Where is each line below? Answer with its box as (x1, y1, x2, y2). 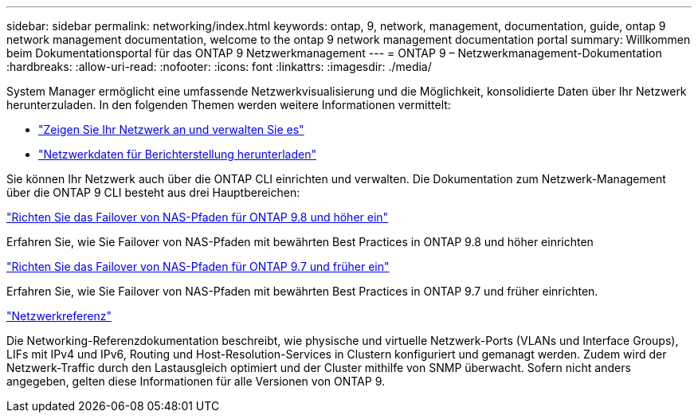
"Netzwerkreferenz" (6, 309, 112, 323)
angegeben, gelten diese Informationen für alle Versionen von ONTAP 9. (6, 374, 386, 388)
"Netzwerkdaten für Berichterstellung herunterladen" (38, 147, 316, 161)
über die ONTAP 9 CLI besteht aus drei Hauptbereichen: (6, 186, 300, 199)
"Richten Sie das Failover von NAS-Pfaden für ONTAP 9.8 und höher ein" (6, 210, 389, 224)
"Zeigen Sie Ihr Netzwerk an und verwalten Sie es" (38, 123, 304, 136)
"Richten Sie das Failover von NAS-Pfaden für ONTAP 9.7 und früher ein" (6, 260, 390, 273)
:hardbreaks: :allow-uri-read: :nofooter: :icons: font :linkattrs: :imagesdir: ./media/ (6, 60, 432, 73)
